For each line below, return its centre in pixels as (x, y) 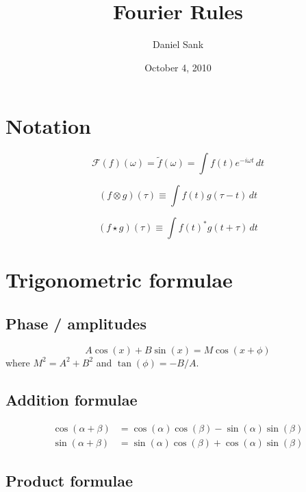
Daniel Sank (178, 44)
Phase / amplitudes (76, 324)
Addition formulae (72, 399)
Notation (48, 126)
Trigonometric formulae (119, 280)
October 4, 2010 (178, 67)
